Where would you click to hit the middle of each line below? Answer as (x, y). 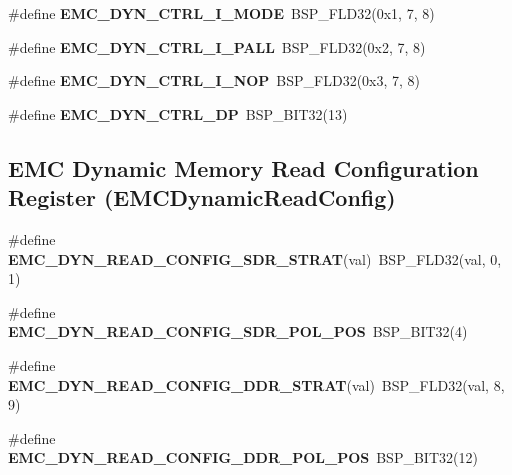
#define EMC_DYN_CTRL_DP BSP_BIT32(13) (178, 113)
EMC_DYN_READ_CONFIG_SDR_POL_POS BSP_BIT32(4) (238, 331)
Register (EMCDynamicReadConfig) (202, 197)
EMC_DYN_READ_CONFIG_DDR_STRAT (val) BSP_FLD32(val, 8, (256, 384)
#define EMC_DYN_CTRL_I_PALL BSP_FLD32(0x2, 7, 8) (217, 46)
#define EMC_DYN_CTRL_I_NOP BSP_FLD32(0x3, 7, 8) (214, 80)
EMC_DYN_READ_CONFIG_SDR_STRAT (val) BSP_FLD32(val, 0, (255, 258)
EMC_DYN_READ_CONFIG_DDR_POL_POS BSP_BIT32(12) (243, 457)
